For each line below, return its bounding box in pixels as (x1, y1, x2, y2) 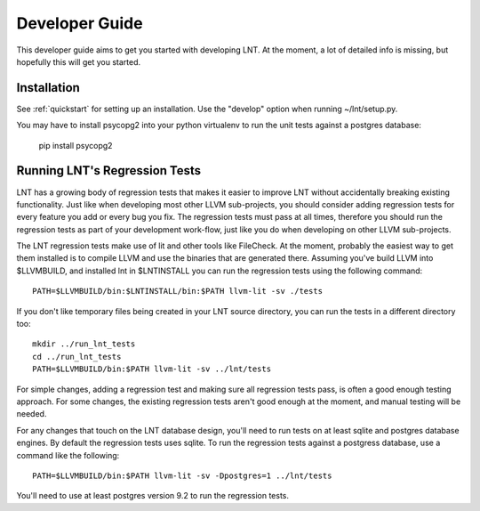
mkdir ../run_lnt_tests (32, 339, 136, 349)
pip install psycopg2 (38, 140, 113, 150)
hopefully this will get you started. (16, 56, 141, 67)
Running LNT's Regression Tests (16, 163, 202, 178)
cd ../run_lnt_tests (32, 352, 122, 361)
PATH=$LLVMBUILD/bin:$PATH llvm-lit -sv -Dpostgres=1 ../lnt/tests (32, 470, 332, 481)
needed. (16, 409, 47, 419)
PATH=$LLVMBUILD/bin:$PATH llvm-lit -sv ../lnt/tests (32, 364, 271, 374)
